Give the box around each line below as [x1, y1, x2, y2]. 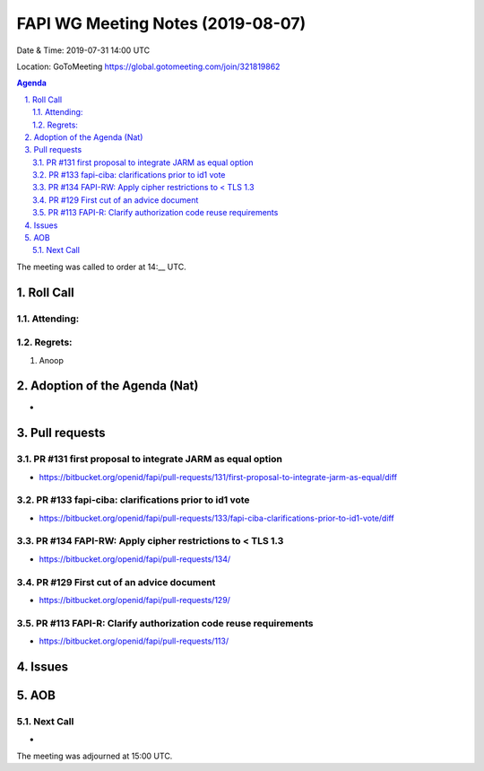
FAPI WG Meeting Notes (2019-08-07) [16, 13, 307, 33]
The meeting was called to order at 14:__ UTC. [16, 261, 187, 272]
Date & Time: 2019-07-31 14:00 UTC [16, 45, 151, 56]
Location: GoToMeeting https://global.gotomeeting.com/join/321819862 [16, 61, 281, 72]
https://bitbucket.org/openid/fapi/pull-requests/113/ [39, 635, 229, 646]
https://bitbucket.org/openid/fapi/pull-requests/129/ [39, 595, 230, 605]
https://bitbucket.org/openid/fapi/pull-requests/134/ [39, 553, 231, 565]
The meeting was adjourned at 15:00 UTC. [16, 750, 173, 761]
